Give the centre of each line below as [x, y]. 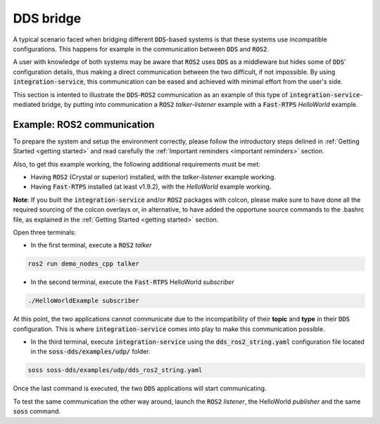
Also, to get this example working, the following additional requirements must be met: [137, 164]
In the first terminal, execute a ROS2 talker [91, 245]
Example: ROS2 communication [84, 124]
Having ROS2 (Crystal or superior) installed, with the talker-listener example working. [153, 176]
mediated [27, 104]
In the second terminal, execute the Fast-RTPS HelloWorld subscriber [133, 282]
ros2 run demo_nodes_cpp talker [84, 264]
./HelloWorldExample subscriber [84, 301]
